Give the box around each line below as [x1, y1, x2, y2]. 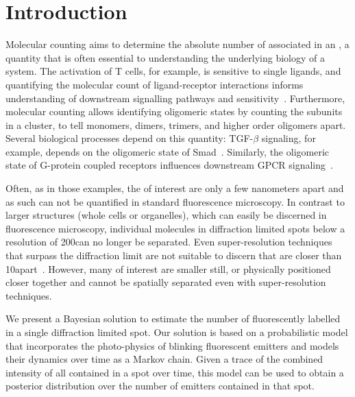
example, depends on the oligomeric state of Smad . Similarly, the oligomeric [5, 144, 330, 158]
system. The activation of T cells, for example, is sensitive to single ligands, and [5, 64, 341, 78]
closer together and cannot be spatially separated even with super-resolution [5, 275, 326, 289]
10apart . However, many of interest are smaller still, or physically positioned [5, 261, 331, 276]
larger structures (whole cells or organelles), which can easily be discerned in [5, 208, 327, 222]
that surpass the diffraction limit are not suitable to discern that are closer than [5, 248, 342, 263]
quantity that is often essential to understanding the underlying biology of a [5, 50, 325, 64]
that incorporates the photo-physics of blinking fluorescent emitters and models [5, 338, 339, 352]
